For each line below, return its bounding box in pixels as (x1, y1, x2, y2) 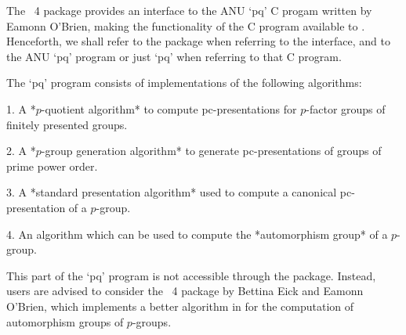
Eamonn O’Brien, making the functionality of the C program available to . (6, 17, 365, 34)
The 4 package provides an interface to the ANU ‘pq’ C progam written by (6, 2, 372, 18)
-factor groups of (306, 100, 386, 117)
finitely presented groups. (6, 116, 128, 132)
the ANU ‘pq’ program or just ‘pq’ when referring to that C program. (6, 48, 342, 64)
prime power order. (6, 157, 98, 174)
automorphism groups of (6, 313, 124, 330)
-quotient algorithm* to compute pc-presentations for (41, 100, 297, 117)
